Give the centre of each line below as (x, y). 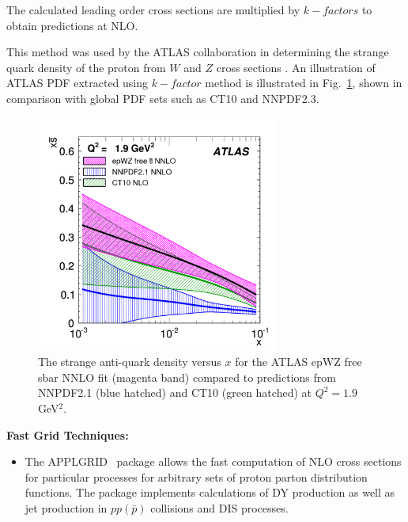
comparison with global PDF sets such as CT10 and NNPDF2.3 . (163, 98)
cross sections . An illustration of (296, 67)
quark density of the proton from (86, 67)
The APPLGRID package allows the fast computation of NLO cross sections (213, 461)
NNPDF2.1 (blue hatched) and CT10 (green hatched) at (175, 392)
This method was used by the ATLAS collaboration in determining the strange (198, 52)
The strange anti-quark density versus (130, 362)
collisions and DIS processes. (219, 507)
